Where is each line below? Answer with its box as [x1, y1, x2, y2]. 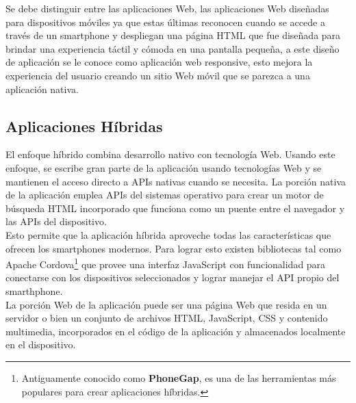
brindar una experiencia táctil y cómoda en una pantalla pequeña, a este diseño [5, 41, 340, 55]
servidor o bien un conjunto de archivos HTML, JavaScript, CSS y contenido [5, 311, 328, 325]
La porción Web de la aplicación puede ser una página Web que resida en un [5, 297, 327, 311]
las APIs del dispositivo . [5, 214, 107, 229]
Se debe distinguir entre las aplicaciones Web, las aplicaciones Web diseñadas [5, 1, 329, 15]
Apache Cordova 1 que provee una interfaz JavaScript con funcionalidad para [5, 255, 326, 271]
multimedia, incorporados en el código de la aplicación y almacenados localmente [5, 324, 346, 338]
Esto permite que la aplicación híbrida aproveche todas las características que [5, 227, 331, 242]
